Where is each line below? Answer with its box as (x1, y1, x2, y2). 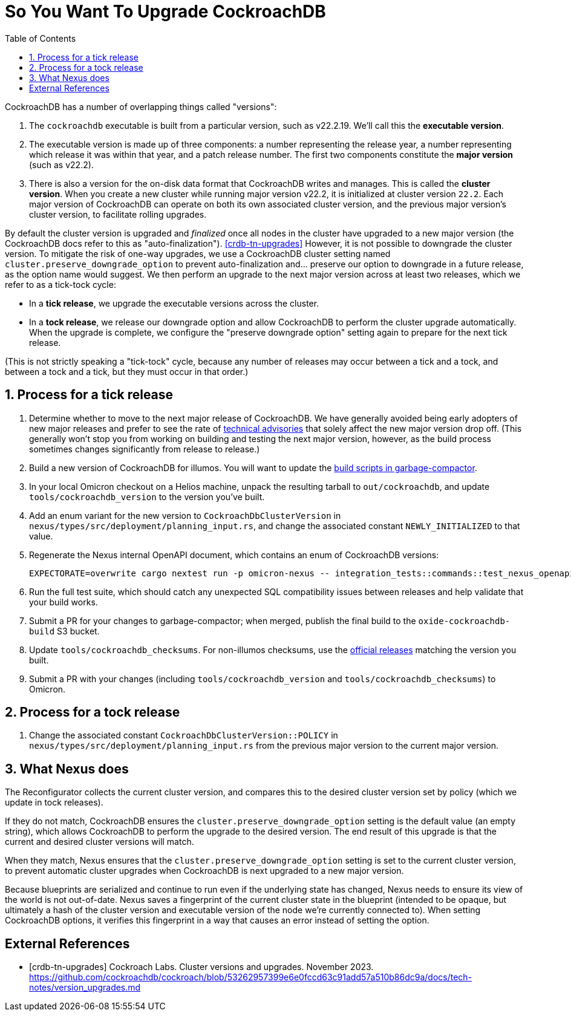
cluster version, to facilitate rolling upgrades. (29, 209, 207, 220)
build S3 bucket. (29, 625, 100, 636)
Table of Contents (5, 33, 76, 44)
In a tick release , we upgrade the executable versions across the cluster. (29, 298, 319, 308)
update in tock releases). (5, 797, 103, 808)
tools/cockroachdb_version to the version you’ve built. (29, 491, 265, 502)
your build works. (29, 596, 98, 607)
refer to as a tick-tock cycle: (5, 279, 116, 290)
